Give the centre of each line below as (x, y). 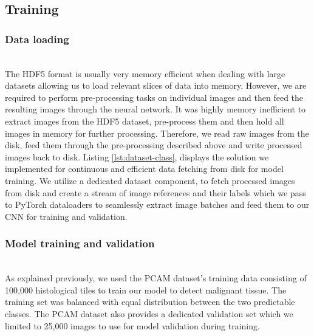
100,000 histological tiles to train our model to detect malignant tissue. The (146, 290)
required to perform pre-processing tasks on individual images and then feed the (154, 97)
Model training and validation (80, 243)
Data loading (37, 39)
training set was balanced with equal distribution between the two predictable (150, 302)
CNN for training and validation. (66, 216)
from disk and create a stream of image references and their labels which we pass (155, 192)
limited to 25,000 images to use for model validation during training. (132, 325)
